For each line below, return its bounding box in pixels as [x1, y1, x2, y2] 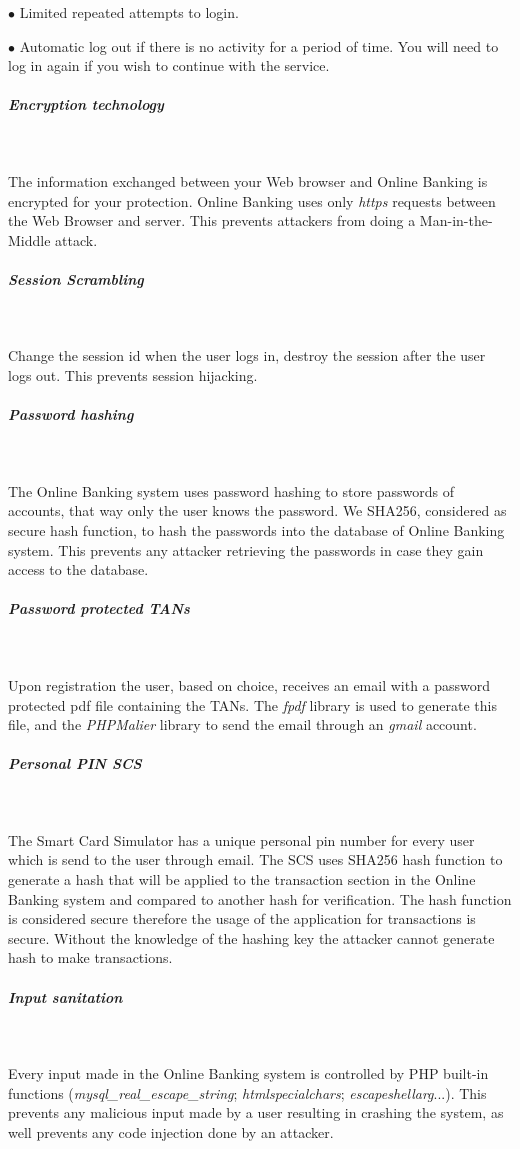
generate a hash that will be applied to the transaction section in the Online [8, 869, 476, 890]
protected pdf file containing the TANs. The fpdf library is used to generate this [8, 694, 497, 715]
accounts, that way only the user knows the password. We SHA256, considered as [8, 500, 507, 521]
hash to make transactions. [8, 947, 173, 968]
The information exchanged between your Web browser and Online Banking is [8, 170, 488, 191]
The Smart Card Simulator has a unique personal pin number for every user [8, 829, 475, 850]
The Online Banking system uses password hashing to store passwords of [8, 480, 455, 501]
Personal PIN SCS [8, 753, 142, 774]
